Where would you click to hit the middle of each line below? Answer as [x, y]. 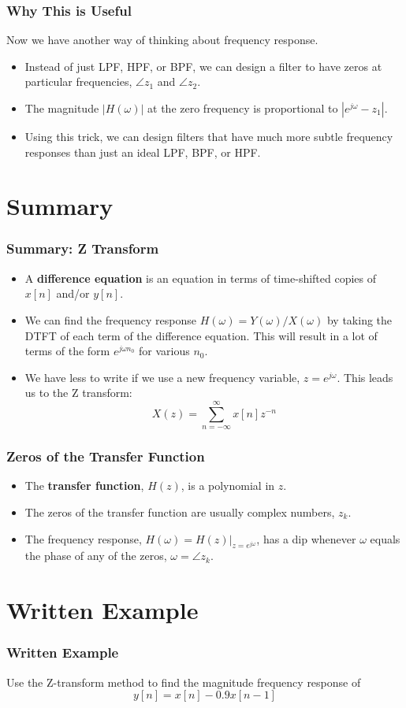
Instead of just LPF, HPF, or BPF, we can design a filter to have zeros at [203, 66]
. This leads [365, 377]
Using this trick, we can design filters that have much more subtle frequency [209, 136]
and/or [73, 293]
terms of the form [67, 351]
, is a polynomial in [228, 486]
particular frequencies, [78, 82]
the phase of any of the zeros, [96, 556]
